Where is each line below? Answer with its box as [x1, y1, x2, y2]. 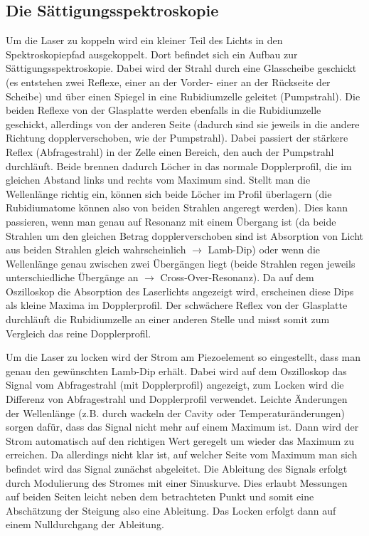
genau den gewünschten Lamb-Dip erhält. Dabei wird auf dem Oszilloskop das [6, 363, 347, 378]
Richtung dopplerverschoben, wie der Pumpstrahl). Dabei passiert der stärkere [6, 130, 348, 145]
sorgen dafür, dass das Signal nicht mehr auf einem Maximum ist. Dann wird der [6, 419, 359, 434]
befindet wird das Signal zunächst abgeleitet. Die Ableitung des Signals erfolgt [6, 461, 348, 476]
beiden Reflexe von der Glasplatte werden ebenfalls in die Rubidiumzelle [6, 103, 321, 117]
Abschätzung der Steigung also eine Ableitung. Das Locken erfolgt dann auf [6, 503, 336, 517]
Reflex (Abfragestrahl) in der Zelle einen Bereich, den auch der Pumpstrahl [6, 144, 334, 159]
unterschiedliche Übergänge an [6, 270, 139, 285]
